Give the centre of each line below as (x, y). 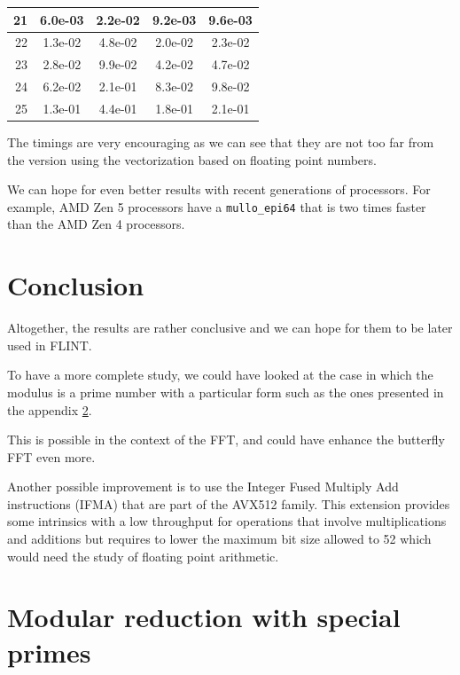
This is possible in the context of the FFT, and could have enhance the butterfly (226, 440)
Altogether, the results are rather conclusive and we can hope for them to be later (230, 328)
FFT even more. (51, 456)
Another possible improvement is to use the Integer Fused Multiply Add (203, 487)
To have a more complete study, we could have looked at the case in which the (220, 375)
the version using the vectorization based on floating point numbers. (192, 159)
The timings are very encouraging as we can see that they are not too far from (221, 141)
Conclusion (76, 285)
